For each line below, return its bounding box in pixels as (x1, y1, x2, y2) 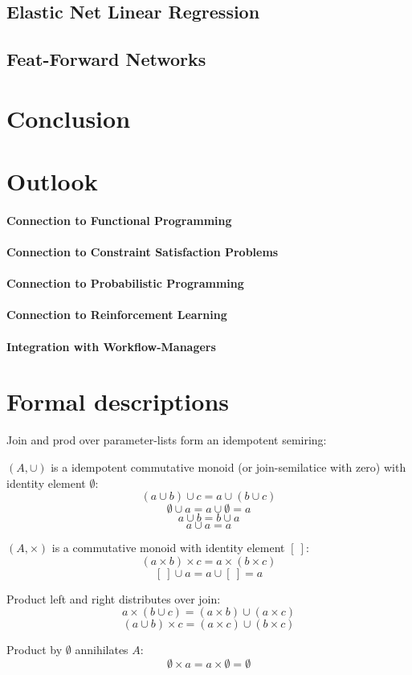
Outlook (6, 165, 98, 198)
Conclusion (6, 101, 131, 134)
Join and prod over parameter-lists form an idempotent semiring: (6, 432, 327, 448)
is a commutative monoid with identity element (51, 539, 285, 556)
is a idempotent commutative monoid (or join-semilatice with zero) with (51, 458, 406, 475)
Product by (6, 641, 63, 658)
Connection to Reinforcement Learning (6, 306, 227, 323)
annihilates (75, 641, 128, 658)
